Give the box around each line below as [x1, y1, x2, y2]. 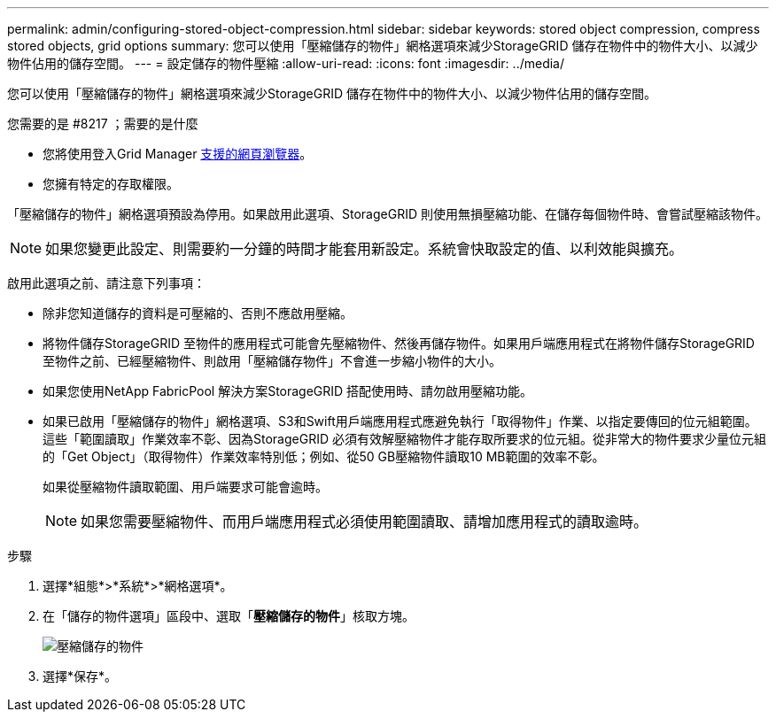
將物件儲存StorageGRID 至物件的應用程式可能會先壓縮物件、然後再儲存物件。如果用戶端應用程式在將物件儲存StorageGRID [43, 336, 755, 351]
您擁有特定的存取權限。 [43, 176, 179, 191]
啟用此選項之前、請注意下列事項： [7, 275, 206, 290]
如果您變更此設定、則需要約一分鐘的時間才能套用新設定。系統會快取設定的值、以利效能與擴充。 [45, 240, 684, 258]
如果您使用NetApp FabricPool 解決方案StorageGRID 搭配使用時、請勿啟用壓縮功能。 [43, 383, 533, 398]
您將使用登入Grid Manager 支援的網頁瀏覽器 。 [43, 146, 313, 161]
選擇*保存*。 [43, 669, 118, 684]
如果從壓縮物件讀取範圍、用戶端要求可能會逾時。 [43, 479, 328, 494]
